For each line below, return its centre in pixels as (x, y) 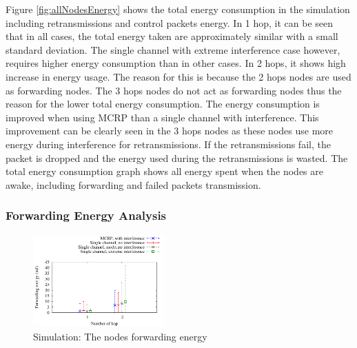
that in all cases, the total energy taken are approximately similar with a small (172, 36)
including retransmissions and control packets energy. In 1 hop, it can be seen (170, 22)
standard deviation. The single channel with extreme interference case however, (173, 49)
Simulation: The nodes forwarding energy (120, 336)
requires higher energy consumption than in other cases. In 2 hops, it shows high (176, 63)
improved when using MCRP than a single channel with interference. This (162, 117)
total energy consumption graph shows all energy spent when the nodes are (164, 171)
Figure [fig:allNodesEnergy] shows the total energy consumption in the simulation (178, 9)
